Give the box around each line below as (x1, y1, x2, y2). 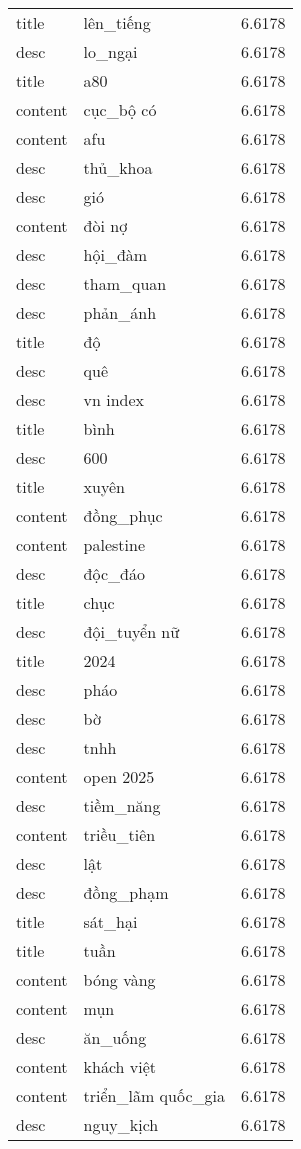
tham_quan (83, 272, 167, 295)
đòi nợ (83, 214, 128, 237)
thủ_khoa (83, 156, 153, 179)
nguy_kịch (83, 1113, 159, 1136)
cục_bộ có (83, 98, 157, 121)
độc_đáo (83, 562, 145, 585)
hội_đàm (83, 243, 148, 266)
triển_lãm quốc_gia (83, 1084, 225, 1107)
